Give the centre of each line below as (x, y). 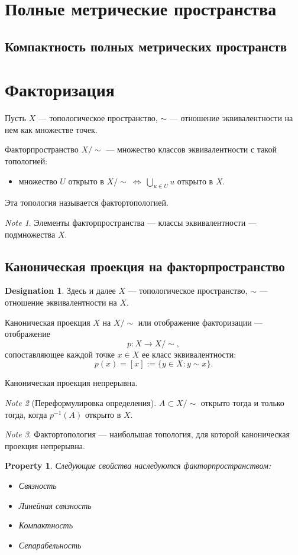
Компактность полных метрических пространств (146, 46)
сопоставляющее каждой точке (60, 354)
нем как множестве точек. (51, 129)
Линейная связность (55, 505)
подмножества (30, 234)
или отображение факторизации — (200, 322)
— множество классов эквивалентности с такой (191, 149)
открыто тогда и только (242, 403)
